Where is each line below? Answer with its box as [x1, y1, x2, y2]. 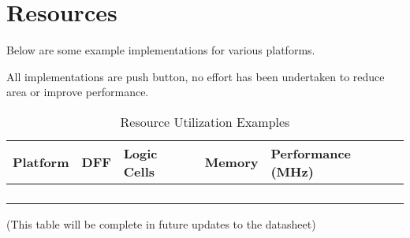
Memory [204, 153, 259, 172]
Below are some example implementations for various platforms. [6, 42, 315, 58]
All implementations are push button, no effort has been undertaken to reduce [6, 68, 385, 84]
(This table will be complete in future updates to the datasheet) [6, 215, 316, 232]
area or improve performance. [6, 84, 149, 100]
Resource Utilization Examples [120, 112, 290, 131]
